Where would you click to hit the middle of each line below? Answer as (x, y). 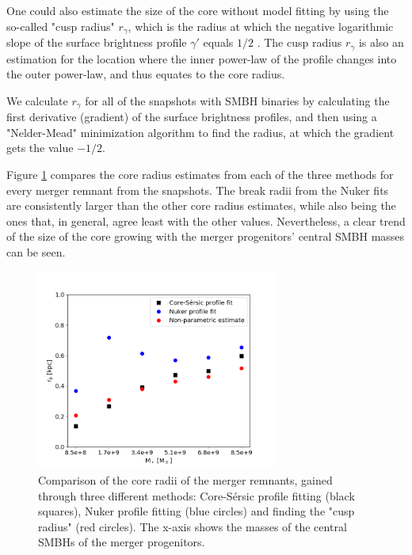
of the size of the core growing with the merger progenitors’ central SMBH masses (206, 236)
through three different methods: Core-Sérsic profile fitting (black (196, 495)
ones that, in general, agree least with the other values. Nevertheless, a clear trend (206, 220)
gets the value (40, 148)
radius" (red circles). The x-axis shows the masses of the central (193, 526)
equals (218, 42)
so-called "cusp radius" (61, 26)
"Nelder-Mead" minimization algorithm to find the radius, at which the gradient (200, 132)
